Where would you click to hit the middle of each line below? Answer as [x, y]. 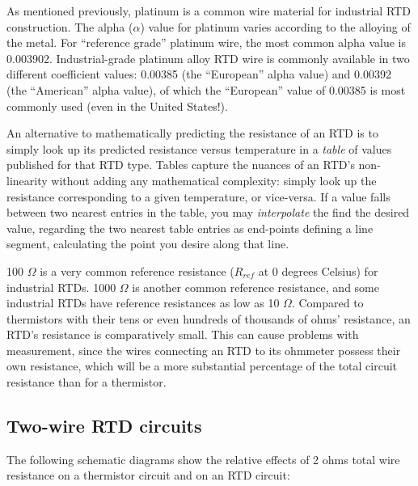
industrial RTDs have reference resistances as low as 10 [143, 303]
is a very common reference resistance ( [137, 270]
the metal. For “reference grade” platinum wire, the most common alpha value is [207, 42]
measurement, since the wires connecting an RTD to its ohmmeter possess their [204, 350]
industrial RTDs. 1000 [61, 287]
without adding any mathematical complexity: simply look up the [214, 180]
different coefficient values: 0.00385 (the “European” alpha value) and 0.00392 [199, 74]
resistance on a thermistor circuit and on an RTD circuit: [148, 475]
